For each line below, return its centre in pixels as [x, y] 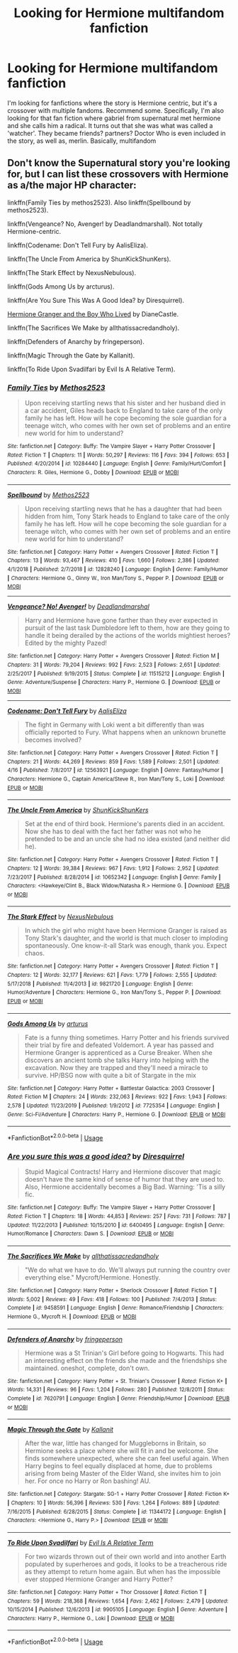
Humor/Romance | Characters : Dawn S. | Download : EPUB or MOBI [91, 1234]
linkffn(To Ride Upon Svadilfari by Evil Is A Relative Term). [91, 369]
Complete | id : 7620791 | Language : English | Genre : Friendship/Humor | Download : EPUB [119, 1398]
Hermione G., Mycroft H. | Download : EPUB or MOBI [72, 1317]
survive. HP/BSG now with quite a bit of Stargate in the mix [110, 1075]
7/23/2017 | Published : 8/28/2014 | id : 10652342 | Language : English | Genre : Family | [114, 877]
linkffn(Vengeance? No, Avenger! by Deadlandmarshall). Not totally [105, 224]
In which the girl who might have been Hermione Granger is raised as [126, 931]
